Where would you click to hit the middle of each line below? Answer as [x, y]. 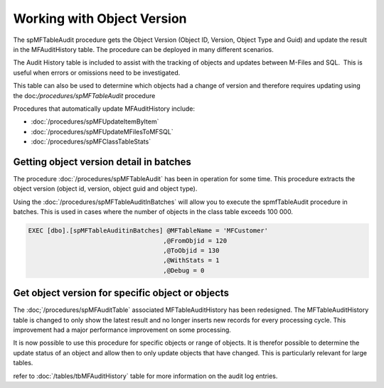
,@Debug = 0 [184, 270]
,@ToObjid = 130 [191, 250]
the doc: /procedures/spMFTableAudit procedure [84, 95]
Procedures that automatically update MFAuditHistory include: [104, 108]
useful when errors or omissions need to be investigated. [97, 72]
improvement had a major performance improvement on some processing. [122, 330]
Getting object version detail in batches [102, 162]
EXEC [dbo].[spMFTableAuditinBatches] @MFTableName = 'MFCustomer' [148, 231]
